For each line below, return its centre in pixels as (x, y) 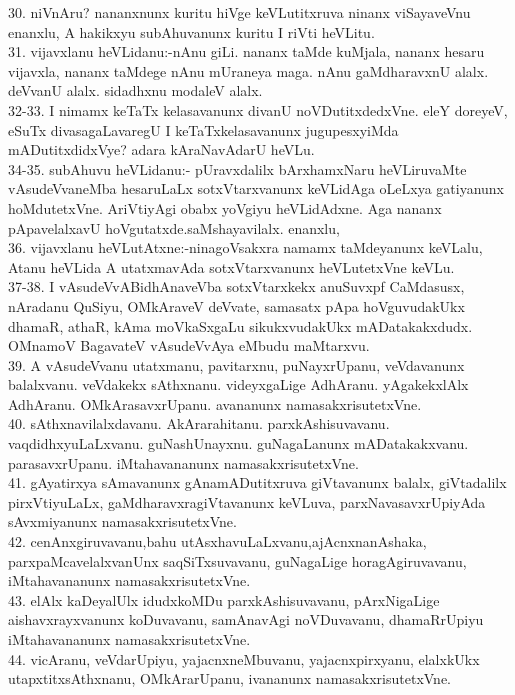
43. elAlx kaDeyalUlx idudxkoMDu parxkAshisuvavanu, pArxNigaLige (224, 599)
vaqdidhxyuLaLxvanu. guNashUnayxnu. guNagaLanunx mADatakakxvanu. (238, 443)
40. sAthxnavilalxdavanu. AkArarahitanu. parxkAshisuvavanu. (199, 423)
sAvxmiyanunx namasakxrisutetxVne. (122, 521)
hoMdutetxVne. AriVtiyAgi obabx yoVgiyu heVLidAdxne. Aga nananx (225, 207)
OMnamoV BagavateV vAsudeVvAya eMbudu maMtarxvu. (189, 345)
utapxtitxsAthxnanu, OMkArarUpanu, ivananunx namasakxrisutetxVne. (230, 678)
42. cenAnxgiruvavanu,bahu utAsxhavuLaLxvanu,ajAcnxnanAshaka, (217, 541)
